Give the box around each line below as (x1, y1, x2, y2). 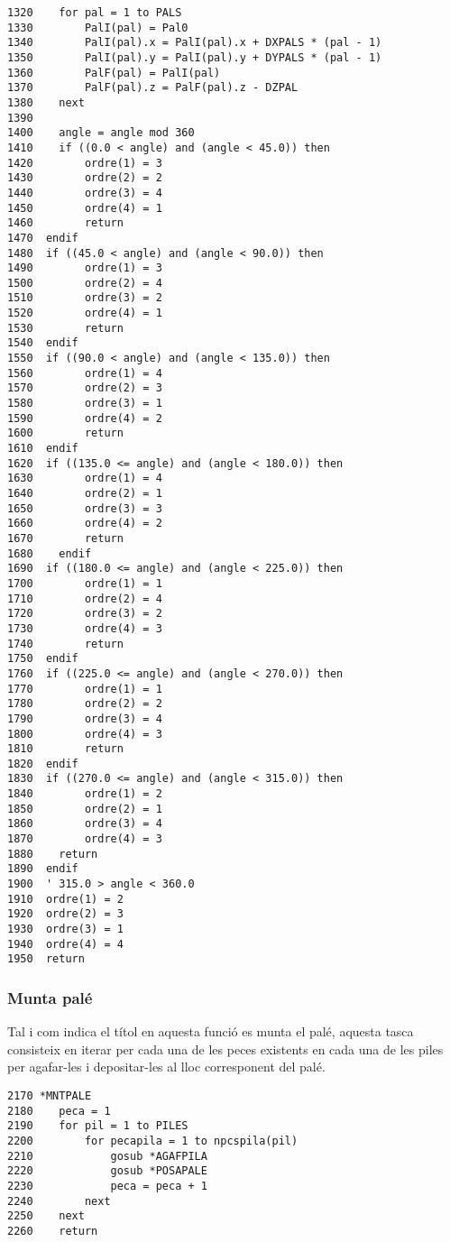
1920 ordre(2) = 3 (7, 907, 124, 921)
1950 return (7, 952, 85, 966)
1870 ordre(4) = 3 (7, 833, 162, 846)
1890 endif (7, 862, 78, 876)
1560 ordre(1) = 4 (7, 366, 162, 380)
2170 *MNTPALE (7, 1090, 92, 1102)
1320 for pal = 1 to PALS (7, 6, 182, 19)
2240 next (7, 1194, 111, 1208)
